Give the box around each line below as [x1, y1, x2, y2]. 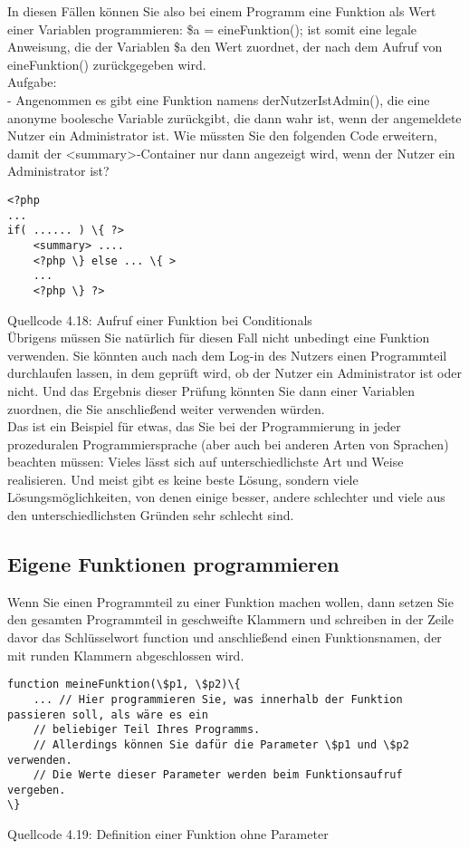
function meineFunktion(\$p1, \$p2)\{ [7, 678, 241, 691]
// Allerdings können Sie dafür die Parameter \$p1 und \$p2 [33, 738, 409, 751]
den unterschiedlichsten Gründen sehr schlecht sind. [7, 506, 294, 525]
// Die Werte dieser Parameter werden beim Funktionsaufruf [33, 768, 403, 782]
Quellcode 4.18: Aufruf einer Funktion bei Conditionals [7, 310, 312, 329]
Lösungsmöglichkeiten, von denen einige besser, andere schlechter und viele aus [7, 487, 445, 507]
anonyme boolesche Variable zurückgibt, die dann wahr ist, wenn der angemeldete [7, 108, 462, 127]
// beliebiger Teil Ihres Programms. [33, 723, 261, 737]
